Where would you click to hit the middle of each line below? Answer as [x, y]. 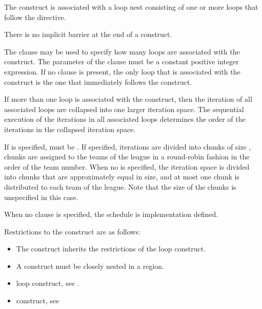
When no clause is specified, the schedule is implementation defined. [111, 214]
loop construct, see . [48, 283]
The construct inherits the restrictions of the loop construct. [111, 249]
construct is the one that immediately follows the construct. [98, 81]
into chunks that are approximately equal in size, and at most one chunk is [122, 177]
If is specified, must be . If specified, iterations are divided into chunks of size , [128, 146]
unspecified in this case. [41, 197]
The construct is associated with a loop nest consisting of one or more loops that [131, 7]
